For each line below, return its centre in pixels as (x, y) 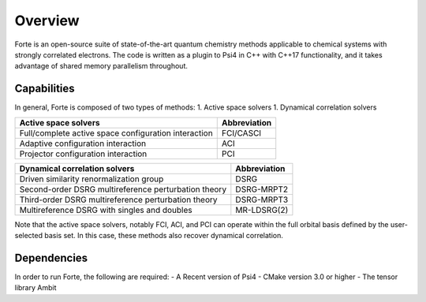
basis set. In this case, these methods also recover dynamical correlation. (164, 236)
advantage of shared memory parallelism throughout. (101, 66)
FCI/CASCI (241, 132)
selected (29, 236)
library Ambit (35, 288)
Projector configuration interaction (83, 154)
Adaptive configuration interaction (82, 144)
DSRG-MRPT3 (262, 199)
